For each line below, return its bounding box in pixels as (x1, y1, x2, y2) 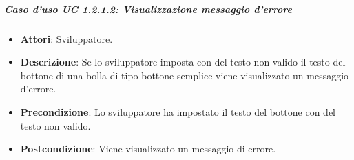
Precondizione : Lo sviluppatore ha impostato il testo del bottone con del (20, 104, 336, 119)
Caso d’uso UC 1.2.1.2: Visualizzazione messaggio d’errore (4, 1, 293, 16)
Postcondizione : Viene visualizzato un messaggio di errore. (20, 141, 276, 156)
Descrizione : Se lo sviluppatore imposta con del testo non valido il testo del (20, 54, 346, 69)
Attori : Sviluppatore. (20, 31, 113, 46)
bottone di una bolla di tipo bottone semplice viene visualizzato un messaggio (20, 68, 349, 82)
